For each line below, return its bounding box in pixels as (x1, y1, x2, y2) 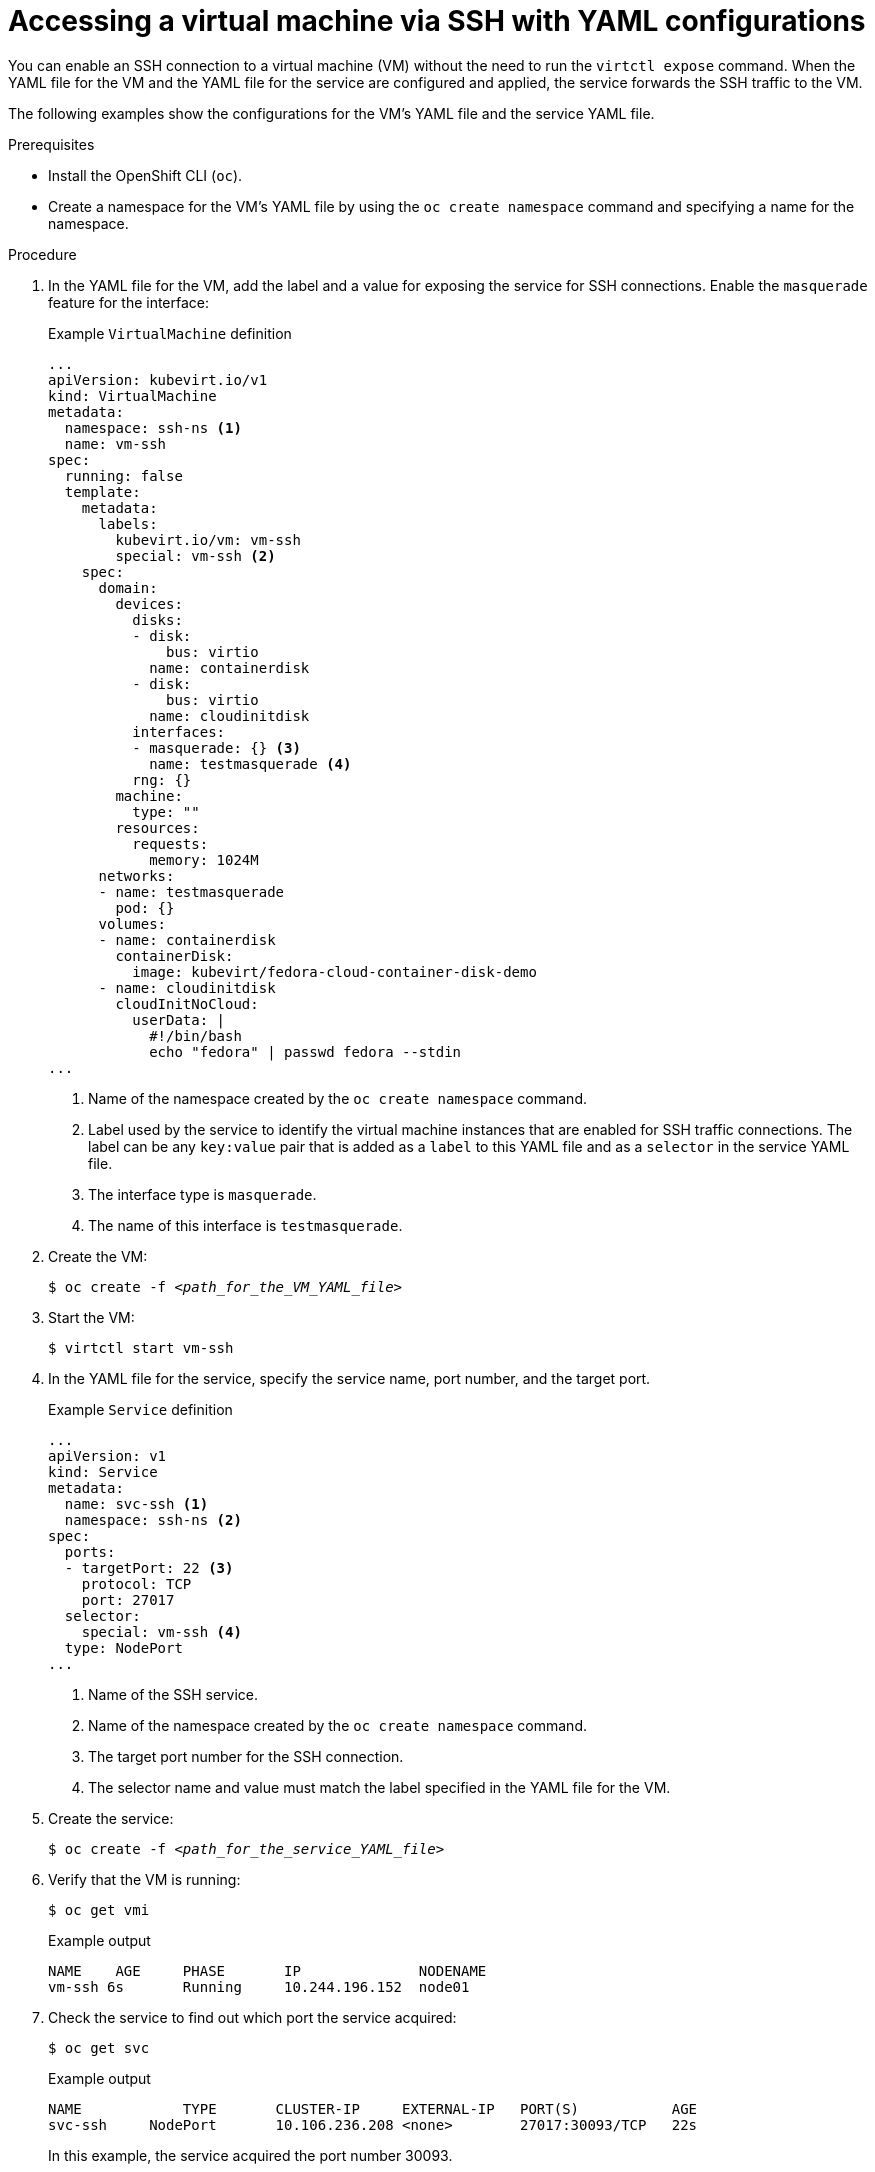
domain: (98, 579, 158, 596)
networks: (98, 867, 175, 884)
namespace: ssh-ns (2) (64, 1511, 242, 1528)
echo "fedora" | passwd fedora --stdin (149, 1043, 462, 1060)
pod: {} (115, 899, 175, 916)
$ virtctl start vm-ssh (48, 1339, 234, 1356)
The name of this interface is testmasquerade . (88, 1216, 403, 1234)
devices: (115, 595, 183, 612)
